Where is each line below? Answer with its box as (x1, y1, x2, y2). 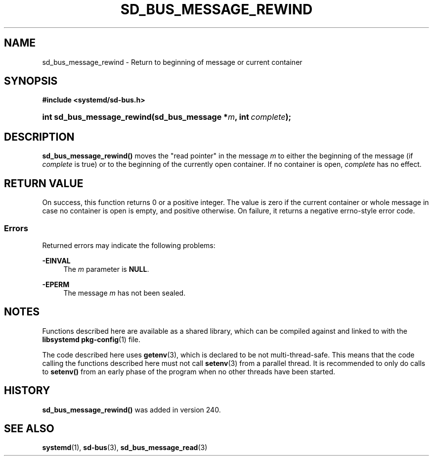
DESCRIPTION (4, 130, 75, 143)
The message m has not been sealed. (63, 288, 186, 297)
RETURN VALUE (4, 177, 84, 190)
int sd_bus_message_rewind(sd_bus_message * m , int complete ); (42, 112, 292, 122)
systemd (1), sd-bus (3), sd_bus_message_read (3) (42, 443, 208, 452)
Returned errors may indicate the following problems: (42, 241, 216, 250)
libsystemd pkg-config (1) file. (42, 335, 141, 344)
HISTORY (4, 384, 50, 397)
